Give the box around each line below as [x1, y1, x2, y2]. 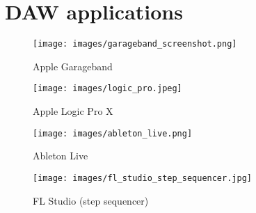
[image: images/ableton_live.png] [33, 128, 193, 139]
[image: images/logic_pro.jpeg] [33, 84, 182, 94]
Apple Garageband [33, 58, 113, 73]
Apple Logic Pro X [33, 104, 113, 118]
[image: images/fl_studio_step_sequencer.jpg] [33, 173, 252, 183]
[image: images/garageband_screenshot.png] [33, 39, 237, 49]
